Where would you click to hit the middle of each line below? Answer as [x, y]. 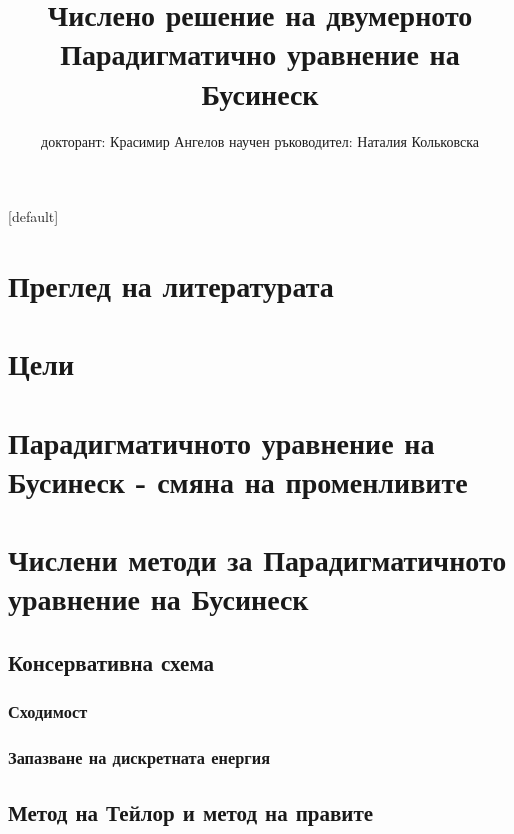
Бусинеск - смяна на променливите [238, 480]
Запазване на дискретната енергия [139, 757]
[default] [33, 216]
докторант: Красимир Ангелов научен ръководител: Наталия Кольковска [260, 140]
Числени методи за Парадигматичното [257, 559]
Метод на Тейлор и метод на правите [191, 812]
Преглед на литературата [171, 284]
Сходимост [48, 711]
